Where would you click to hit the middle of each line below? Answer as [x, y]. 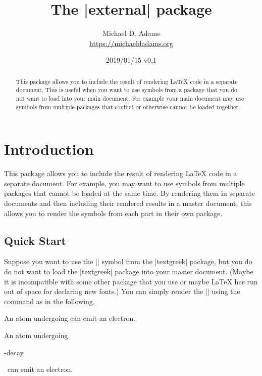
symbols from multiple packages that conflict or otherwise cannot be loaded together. [128, 107]
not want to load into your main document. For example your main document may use [130, 98]
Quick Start [35, 240]
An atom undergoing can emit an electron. [70, 318]
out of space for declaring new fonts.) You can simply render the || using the [122, 291]
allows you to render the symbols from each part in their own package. [113, 213]
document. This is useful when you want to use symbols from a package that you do [126, 90]
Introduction [49, 149]
